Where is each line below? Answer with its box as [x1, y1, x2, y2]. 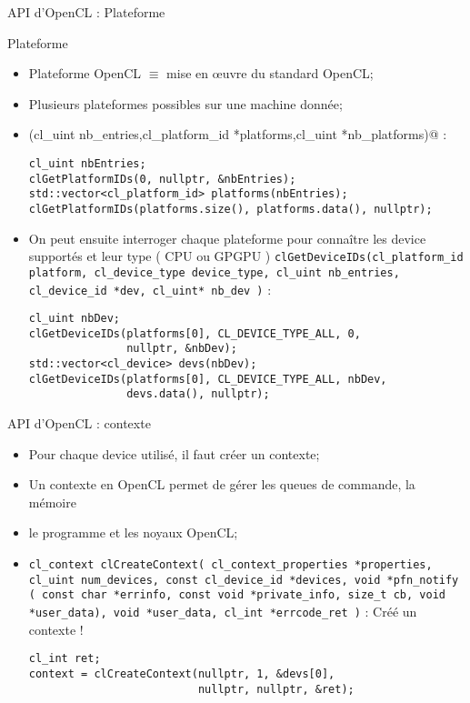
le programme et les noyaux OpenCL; [28, 523, 238, 542]
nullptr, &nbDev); [126, 342, 237, 356]
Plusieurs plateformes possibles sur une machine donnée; [28, 94, 343, 113]
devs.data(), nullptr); [126, 387, 270, 401]
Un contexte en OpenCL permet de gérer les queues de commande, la [28, 475, 415, 494]
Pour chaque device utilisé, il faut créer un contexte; [28, 444, 320, 463]
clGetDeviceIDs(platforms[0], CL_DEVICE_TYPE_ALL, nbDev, [28, 372, 387, 386]
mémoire [28, 492, 76, 511]
